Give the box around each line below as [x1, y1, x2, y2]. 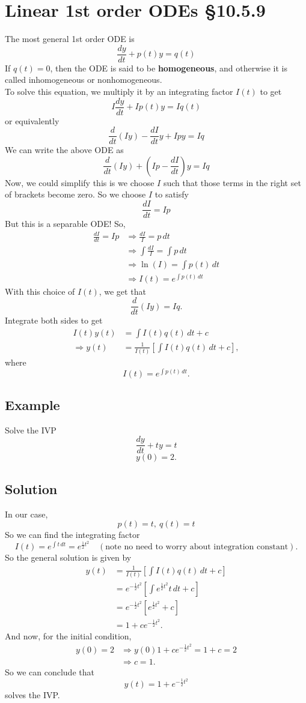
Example [5, 395, 60, 414]
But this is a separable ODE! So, [5, 217, 126, 230]
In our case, [5, 507, 48, 520]
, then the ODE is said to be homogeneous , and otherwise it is [50, 61, 287, 74]
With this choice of [5, 285, 75, 297]
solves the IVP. [5, 689, 60, 701]
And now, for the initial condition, [5, 629, 132, 642]
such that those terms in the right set [163, 176, 301, 189]
